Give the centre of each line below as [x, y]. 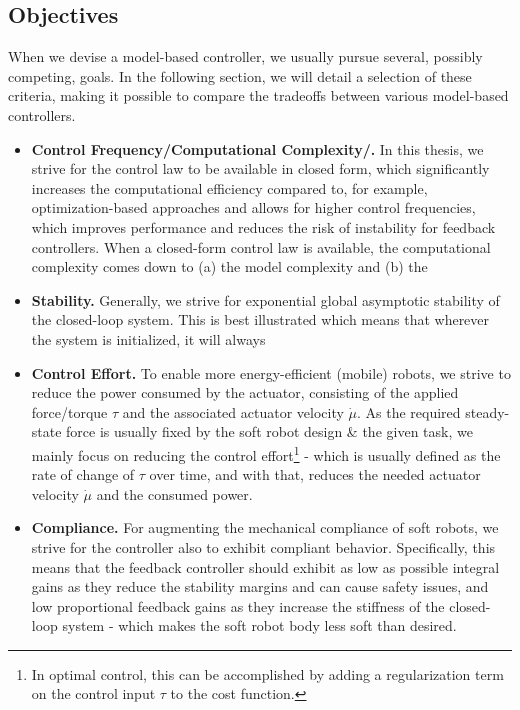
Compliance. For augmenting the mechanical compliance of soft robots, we [265, 527]
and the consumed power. [174, 493]
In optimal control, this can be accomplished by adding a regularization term [267, 673]
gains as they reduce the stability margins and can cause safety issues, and [260, 586]
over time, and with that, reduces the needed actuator [315, 474]
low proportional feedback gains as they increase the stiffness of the [238, 605]
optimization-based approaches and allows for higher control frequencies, [253, 207]
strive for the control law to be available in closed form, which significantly [260, 168]
